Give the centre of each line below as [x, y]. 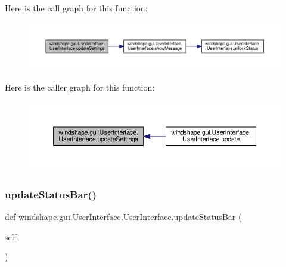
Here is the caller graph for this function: [80, 87]
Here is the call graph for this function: [76, 8]
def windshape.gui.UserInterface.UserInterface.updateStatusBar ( [123, 217]
